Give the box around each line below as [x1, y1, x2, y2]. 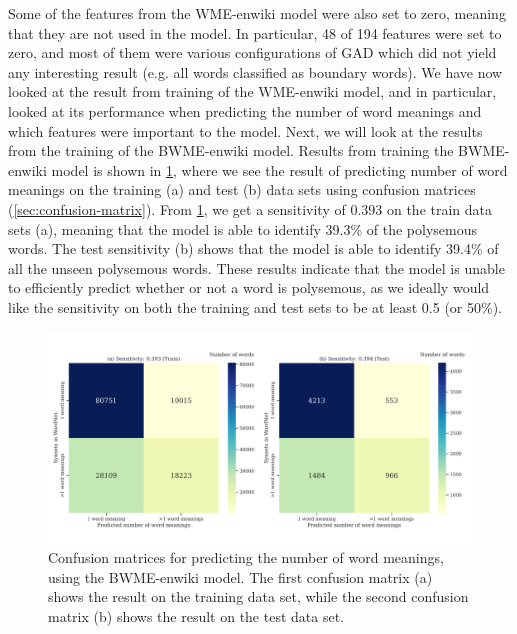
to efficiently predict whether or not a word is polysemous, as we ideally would [8, 277, 490, 298]
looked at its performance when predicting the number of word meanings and [8, 100, 482, 121]
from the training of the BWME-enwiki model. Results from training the [8, 140, 454, 161]
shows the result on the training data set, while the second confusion [48, 586, 469, 607]
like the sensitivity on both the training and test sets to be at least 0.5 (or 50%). [8, 296, 503, 317]
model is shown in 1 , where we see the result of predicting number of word [51, 159, 508, 180]
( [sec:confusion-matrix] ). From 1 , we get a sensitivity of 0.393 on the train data [8, 198, 493, 219]
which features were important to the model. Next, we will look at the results [8, 120, 483, 141]
